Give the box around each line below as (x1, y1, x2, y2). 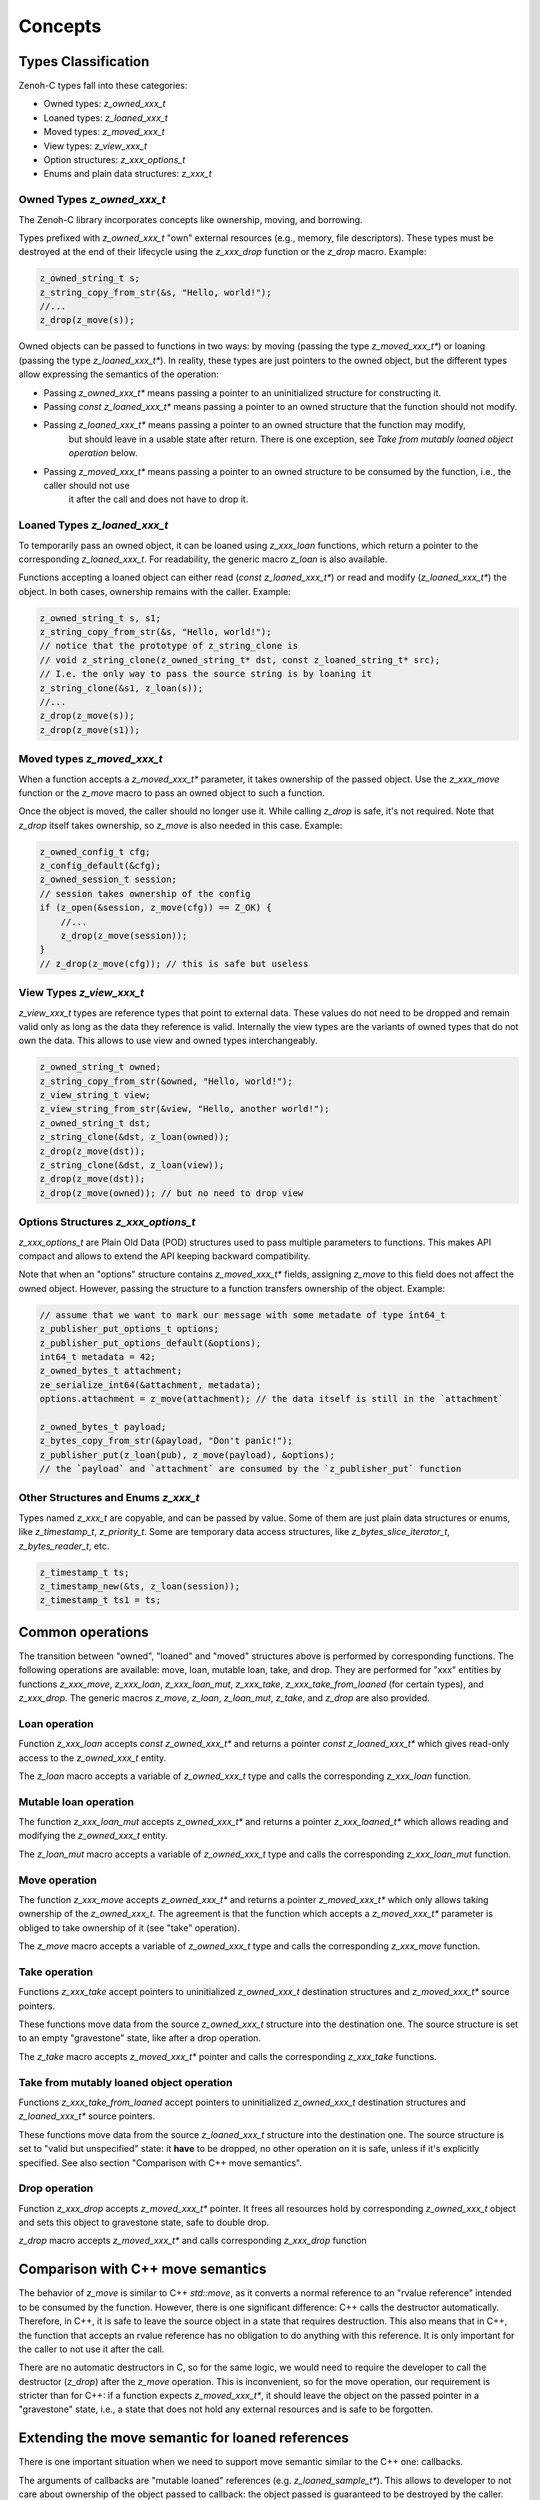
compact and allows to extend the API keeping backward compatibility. (18, 1250, 311, 1262)
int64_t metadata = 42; (39, 1351, 157, 1362)
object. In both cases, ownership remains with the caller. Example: (18, 585, 292, 597)
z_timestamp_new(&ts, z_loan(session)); (39, 1580, 240, 1592)
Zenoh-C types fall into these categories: (18, 80, 188, 92)
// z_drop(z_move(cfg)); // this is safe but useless (39, 958, 309, 969)
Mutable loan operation (18, 1795, 135, 1809)
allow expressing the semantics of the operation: (18, 368, 220, 380)
